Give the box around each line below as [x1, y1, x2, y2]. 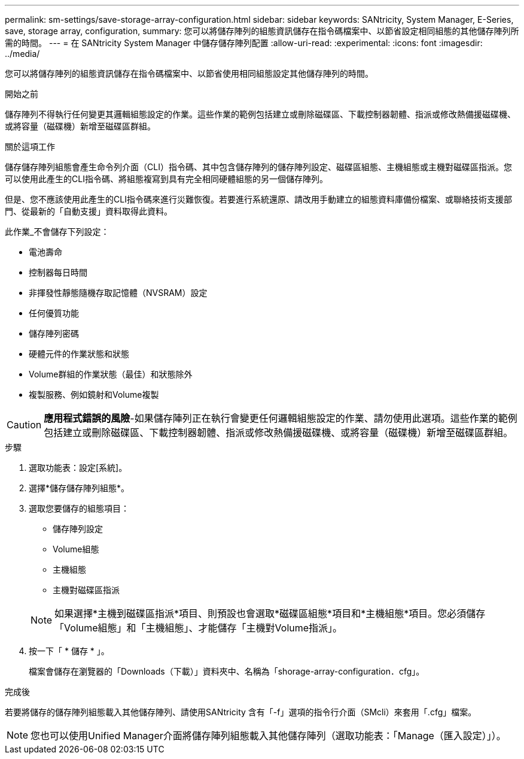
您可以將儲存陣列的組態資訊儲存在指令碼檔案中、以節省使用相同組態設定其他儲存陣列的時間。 [5, 68, 373, 78]
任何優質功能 [29, 308, 79, 318]
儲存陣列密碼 [29, 328, 79, 338]
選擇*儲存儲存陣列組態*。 [29, 483, 130, 493]
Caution [7, 419, 42, 431]
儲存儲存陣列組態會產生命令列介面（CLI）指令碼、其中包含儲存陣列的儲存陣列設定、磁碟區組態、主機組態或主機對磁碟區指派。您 [5, 162, 512, 172]
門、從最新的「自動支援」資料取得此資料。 [5, 206, 172, 216]
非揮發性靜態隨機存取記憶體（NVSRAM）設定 [29, 288, 208, 298]
